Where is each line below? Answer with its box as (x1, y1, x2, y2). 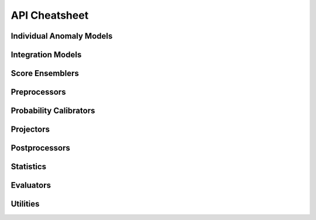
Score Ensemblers (11, 68, 79, 78)
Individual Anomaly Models (11, 31, 113, 41)
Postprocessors (11, 143, 70, 153)
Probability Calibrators (11, 106, 95, 116)
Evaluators (11, 180, 51, 190)
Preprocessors (11, 87, 66, 97)
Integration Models (11, 50, 82, 60)
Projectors (11, 125, 50, 135)
